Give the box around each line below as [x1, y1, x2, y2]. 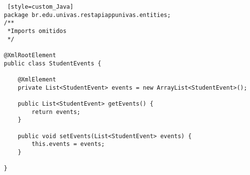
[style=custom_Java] [7, 3, 74, 10]
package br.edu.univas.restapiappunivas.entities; [4, 11, 171, 18]
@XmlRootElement [4, 51, 56, 59]
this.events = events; [32, 141, 105, 148]
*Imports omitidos [7, 27, 67, 34]
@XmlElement [17, 76, 56, 83]
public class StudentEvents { [4, 60, 101, 67]
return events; [32, 108, 81, 115]
